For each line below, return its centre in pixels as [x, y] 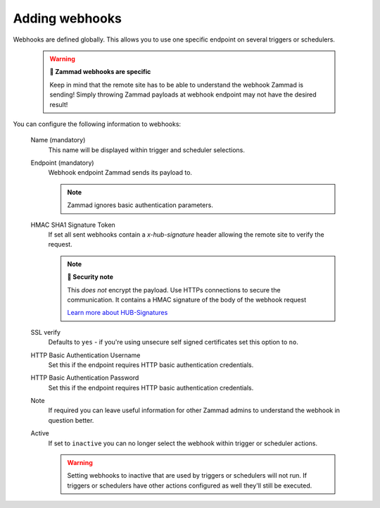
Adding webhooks [68, 18]
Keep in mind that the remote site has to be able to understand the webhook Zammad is [177, 85]
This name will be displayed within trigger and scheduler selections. [147, 150]
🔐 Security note [90, 277]
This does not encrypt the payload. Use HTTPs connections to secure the [174, 290]
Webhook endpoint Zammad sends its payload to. [120, 173]
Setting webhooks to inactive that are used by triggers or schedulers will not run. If [187, 476]
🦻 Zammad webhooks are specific [100, 72]
